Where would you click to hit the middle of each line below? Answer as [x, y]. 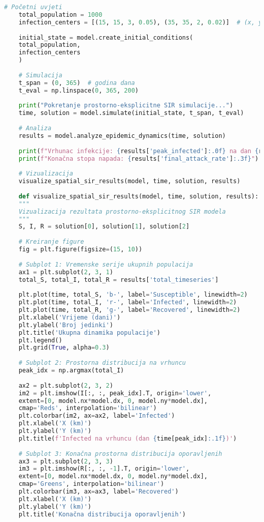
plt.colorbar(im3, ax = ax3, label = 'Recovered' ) [98, 491]
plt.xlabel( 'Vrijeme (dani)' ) [70, 317]
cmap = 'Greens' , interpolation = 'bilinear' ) [91, 484]
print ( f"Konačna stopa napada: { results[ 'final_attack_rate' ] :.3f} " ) [139, 158]
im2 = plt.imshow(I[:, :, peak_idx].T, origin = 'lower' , [115, 393]
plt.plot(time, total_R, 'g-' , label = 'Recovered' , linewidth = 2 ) [129, 310]
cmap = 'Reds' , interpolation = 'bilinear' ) [88, 408]
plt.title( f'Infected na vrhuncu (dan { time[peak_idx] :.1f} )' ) [128, 438]
